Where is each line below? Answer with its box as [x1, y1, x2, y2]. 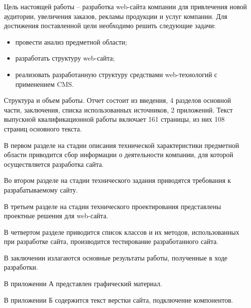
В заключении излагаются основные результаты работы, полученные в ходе [4, 252, 228, 262]
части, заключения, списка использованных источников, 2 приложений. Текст [4, 104, 233, 114]
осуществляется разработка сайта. [4, 159, 104, 169]
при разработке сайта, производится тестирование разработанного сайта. [4, 236, 218, 246]
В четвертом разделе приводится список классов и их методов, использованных [4, 227, 239, 237]
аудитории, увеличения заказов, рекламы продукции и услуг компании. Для [4, 11, 227, 21]
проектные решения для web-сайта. [4, 211, 108, 221]
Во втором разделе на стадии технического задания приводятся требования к [4, 175, 231, 185]
